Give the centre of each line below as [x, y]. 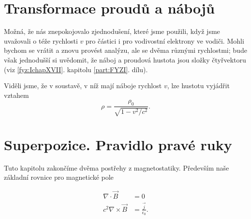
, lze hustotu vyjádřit [198, 86]
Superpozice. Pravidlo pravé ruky [118, 144]
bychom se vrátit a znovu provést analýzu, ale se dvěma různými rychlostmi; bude [125, 50]
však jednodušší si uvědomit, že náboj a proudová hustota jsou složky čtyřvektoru [125, 59]
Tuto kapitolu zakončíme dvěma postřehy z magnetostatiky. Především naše [117, 167]
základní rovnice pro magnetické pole [59, 177]
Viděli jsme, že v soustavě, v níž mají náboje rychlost [83, 86]
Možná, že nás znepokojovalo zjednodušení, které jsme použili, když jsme [112, 31]
